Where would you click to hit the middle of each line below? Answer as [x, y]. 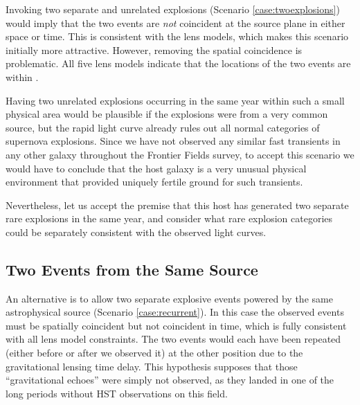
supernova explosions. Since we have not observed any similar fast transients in [173, 141]
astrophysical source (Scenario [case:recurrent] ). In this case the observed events [175, 312]
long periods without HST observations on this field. [117, 393]
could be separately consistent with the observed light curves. [136, 232]
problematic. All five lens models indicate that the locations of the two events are [178, 63]
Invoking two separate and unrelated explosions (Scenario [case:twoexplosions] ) [173, 9]
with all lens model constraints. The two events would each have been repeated [173, 339]
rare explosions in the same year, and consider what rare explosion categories [169, 218]
